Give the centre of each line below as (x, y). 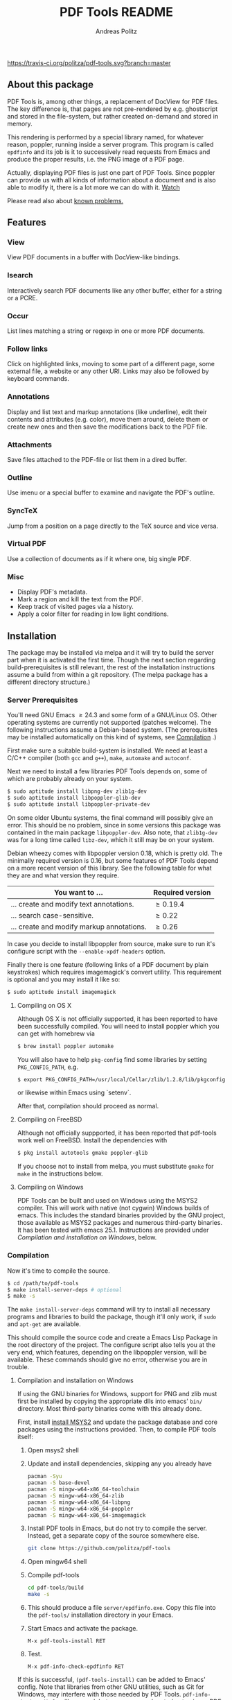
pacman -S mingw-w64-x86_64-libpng (79, 1502)
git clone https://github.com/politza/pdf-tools (99, 1548)
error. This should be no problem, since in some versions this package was (114, 825)
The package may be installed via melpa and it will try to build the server (110, 652)
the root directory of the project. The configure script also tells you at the (111, 1345)
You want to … (79, 892)
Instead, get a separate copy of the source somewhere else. (113, 1536)
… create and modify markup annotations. (79, 927)
